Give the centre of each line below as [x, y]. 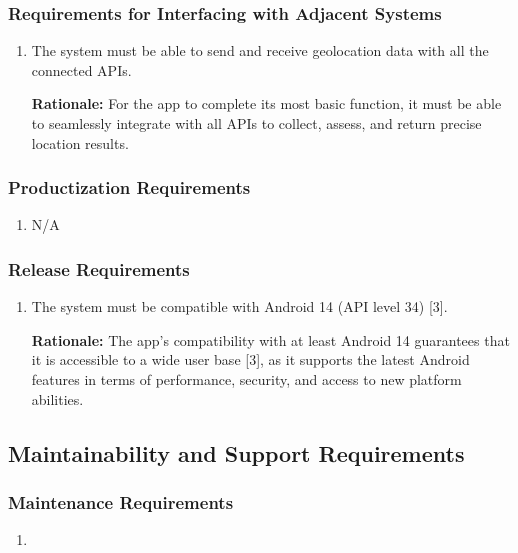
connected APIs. [81, 69]
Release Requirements [99, 268]
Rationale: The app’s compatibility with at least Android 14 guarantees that [270, 339]
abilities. [57, 398]
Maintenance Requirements [121, 501]
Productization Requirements [129, 187]
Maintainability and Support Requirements [236, 452]
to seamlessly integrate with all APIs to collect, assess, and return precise [256, 123]
